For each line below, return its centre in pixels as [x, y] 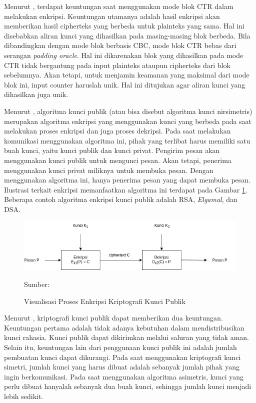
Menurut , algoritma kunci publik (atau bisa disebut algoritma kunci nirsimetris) [128, 111]
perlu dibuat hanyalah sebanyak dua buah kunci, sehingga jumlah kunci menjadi [128, 386]
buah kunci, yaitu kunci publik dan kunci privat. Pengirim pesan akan [112, 150]
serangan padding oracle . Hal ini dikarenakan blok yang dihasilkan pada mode [124, 55]
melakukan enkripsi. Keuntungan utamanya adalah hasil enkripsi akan [112, 16]
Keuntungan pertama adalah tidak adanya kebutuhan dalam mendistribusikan [124, 327]
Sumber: [37, 284]
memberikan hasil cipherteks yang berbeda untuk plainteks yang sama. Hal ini [124, 26]
